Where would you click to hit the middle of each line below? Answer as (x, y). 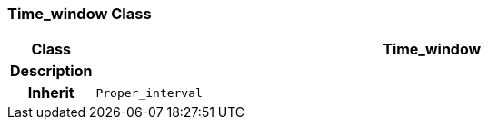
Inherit (51, 93)
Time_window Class (80, 14)
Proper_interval (149, 93)
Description (51, 71)
